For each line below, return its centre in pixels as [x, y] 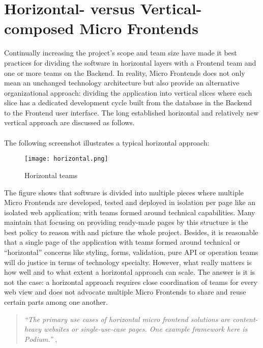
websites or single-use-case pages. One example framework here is [146, 329]
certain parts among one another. [56, 302]
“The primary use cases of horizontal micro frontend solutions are [127, 319]
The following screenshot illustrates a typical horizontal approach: [107, 142]
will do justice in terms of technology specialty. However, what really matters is [128, 262]
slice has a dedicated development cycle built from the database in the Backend [128, 103]
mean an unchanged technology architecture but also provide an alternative [122, 83]
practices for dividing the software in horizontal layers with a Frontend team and [130, 62]
